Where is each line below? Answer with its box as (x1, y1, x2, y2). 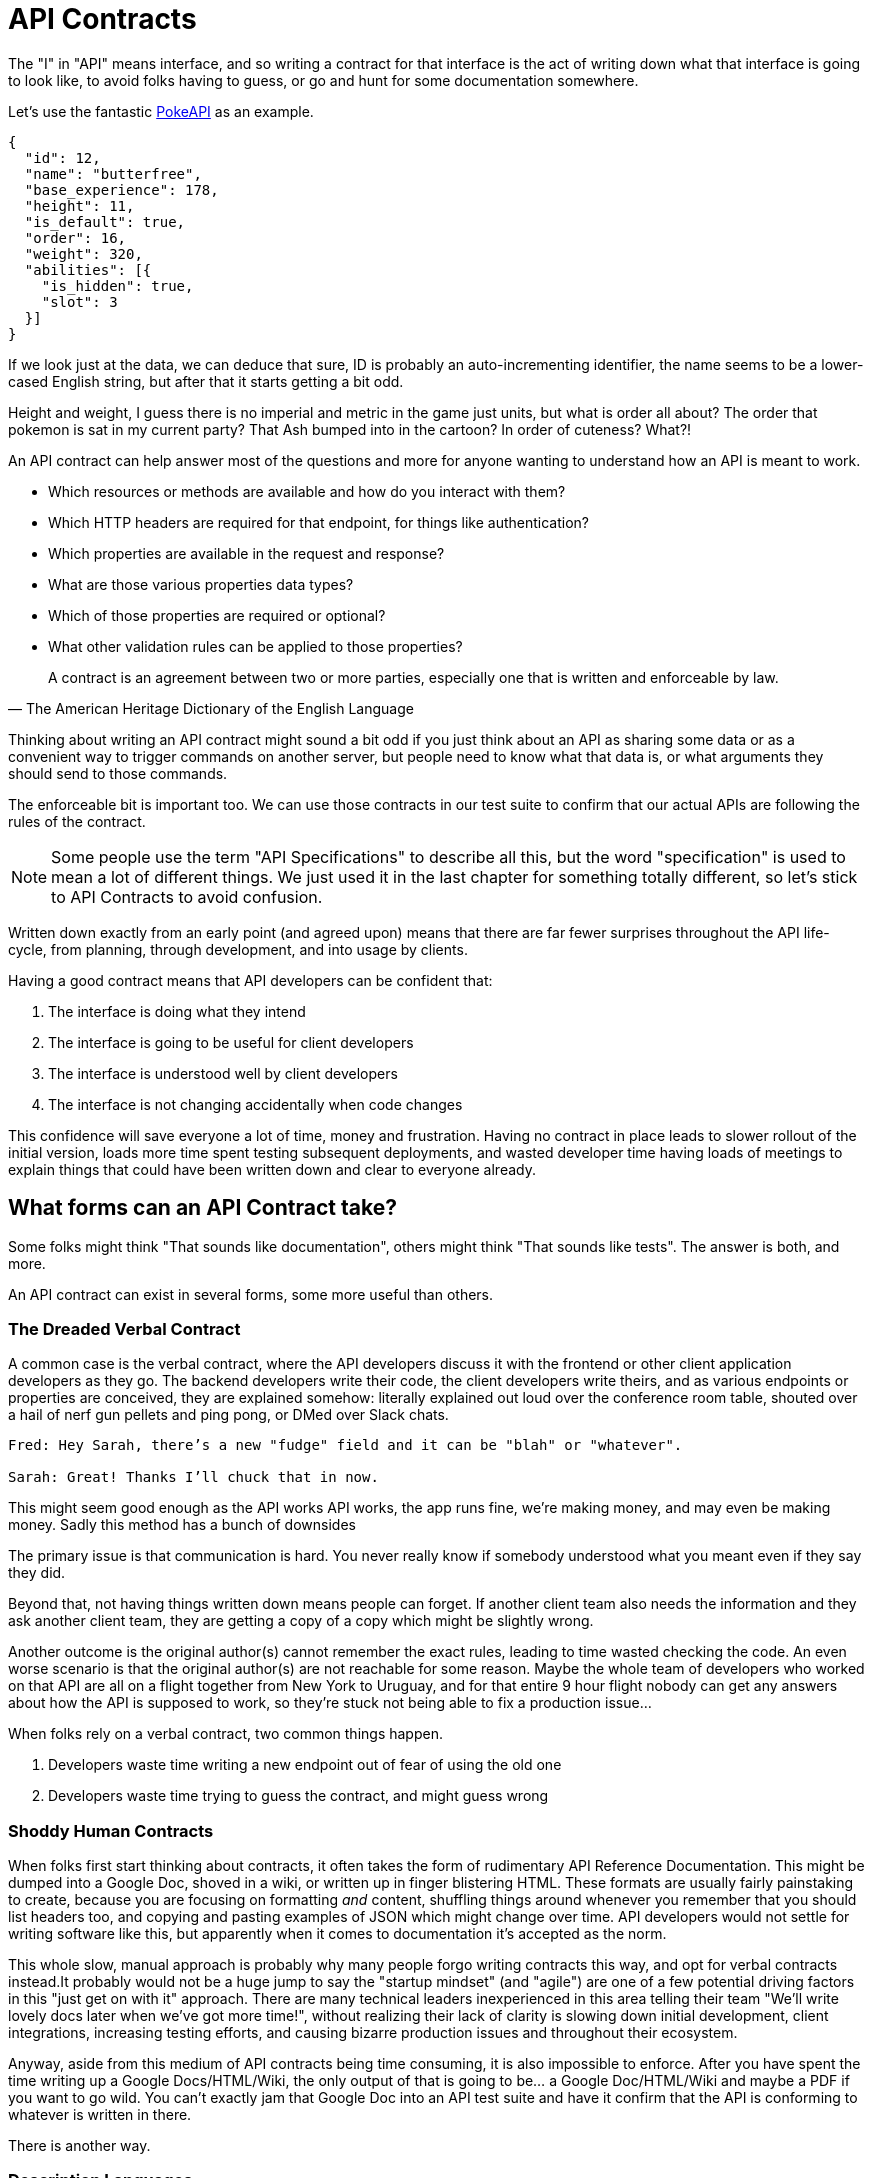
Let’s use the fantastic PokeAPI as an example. (8, 102, 314, 120)
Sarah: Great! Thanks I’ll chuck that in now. (8, 1469, 379, 1486)
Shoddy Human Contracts (8, 1820, 214, 1841)
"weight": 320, (24, 245, 143, 262)
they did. (8, 1564, 66, 1582)
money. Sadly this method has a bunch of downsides (8, 1516, 356, 1534)
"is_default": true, (24, 213, 186, 230)
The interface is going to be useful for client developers (48, 1033, 414, 1051)
